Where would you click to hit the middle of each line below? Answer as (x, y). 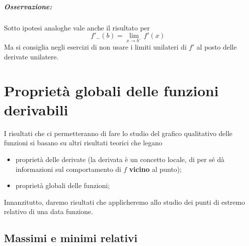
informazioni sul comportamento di (68, 169)
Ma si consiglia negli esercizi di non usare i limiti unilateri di (95, 47)
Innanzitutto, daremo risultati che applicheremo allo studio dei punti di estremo (124, 202)
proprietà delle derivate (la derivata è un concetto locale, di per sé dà (120, 159)
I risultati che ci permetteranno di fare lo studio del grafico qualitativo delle (118, 133)
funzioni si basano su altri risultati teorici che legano (83, 143)
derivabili (36, 109)
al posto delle (217, 47)
